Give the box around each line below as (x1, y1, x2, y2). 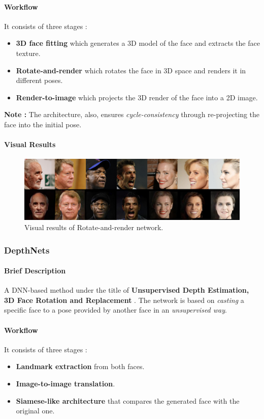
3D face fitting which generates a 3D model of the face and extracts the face (16, 38, 260, 48)
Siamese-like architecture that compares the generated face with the (16, 395, 240, 406)
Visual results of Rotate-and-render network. (24, 222, 163, 233)
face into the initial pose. (4, 119, 82, 129)
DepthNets (4, 243, 50, 256)
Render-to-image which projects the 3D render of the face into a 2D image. (16, 92, 258, 102)
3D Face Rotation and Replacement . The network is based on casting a (4, 294, 244, 305)
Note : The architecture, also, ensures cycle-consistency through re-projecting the (4, 109, 260, 120)
